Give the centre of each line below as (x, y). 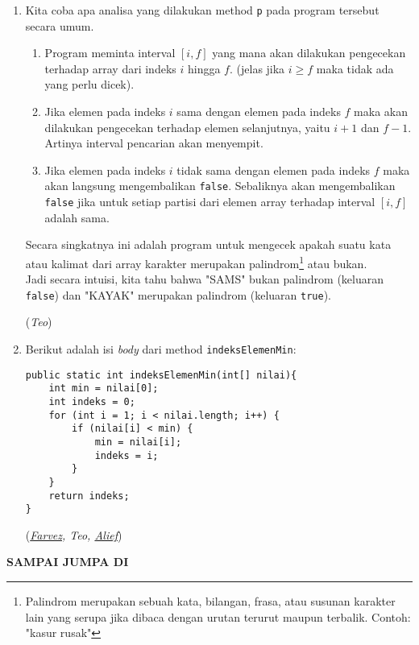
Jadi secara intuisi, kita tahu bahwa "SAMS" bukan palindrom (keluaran (205, 279)
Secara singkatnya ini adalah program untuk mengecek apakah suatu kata (208, 244)
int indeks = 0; (92, 401)
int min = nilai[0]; (104, 389)
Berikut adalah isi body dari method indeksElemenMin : (161, 349)
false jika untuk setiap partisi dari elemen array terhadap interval (210, 202)
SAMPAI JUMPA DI (68, 562)
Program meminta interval (110, 53)
